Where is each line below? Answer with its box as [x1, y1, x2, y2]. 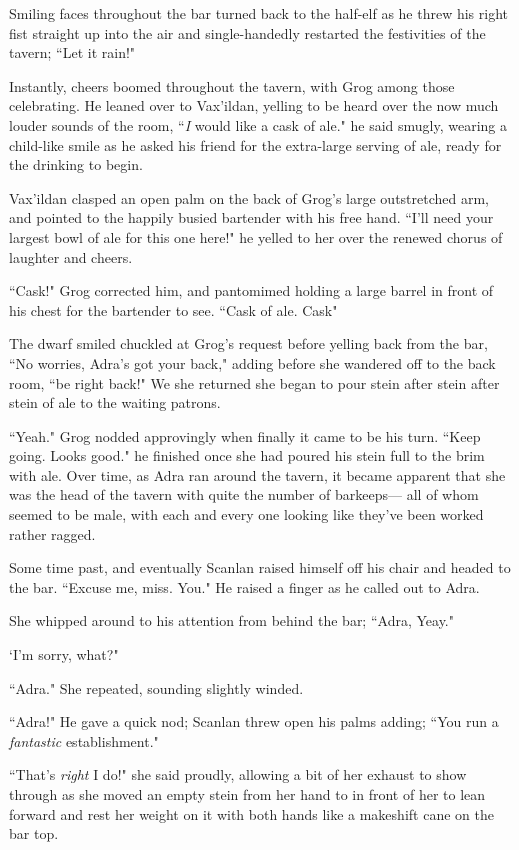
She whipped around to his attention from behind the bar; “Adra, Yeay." [9, 610, 454, 631]
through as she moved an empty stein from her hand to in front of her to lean [9, 784, 486, 804]
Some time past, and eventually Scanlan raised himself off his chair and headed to [9, 557, 511, 578]
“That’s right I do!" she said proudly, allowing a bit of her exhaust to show [9, 764, 467, 785]
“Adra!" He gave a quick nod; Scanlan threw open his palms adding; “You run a [9, 711, 499, 732]
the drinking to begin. [9, 154, 143, 175]
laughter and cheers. [9, 246, 133, 267]
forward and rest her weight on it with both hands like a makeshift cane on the [9, 803, 494, 824]
